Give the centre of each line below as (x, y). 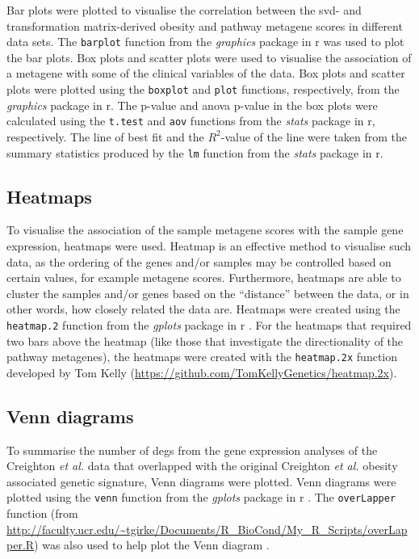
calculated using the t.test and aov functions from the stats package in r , (191, 121)
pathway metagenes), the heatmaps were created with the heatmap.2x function (202, 357)
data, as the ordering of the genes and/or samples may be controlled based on (199, 261)
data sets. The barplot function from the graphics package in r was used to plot (205, 42)
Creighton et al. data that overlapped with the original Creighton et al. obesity (202, 466)
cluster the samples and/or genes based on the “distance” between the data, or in (208, 293)
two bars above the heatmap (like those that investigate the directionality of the (205, 340)
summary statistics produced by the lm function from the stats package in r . (195, 152)
